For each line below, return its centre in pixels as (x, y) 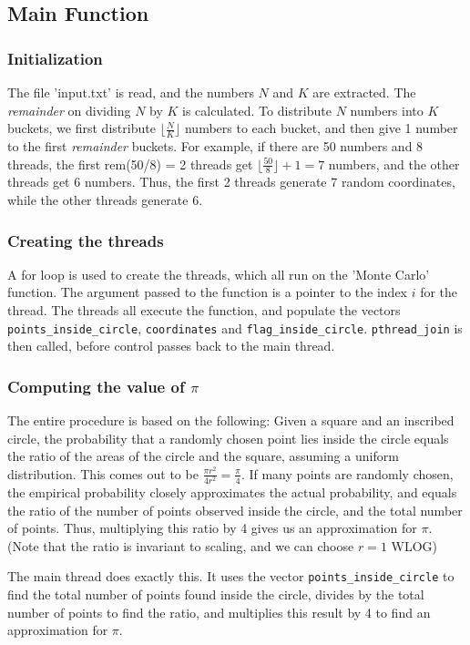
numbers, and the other (394, 164)
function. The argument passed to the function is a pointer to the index (207, 292)
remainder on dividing (69, 110)
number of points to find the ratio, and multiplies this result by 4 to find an (219, 612)
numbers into (387, 110)
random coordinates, (398, 182)
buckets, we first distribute (82, 128)
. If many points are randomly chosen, (347, 473)
